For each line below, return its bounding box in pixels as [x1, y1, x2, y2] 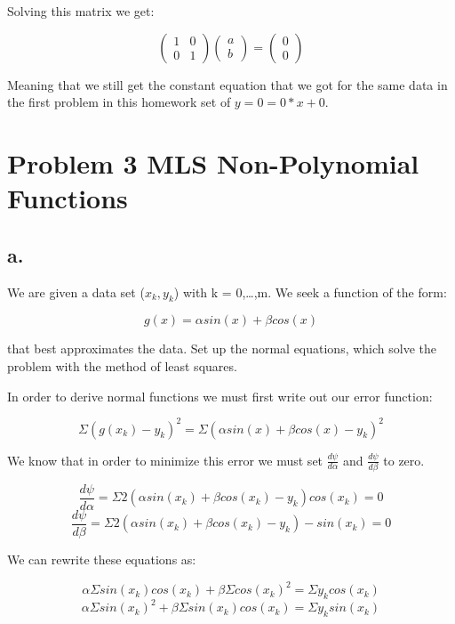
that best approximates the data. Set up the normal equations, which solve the [7, 339, 436, 358]
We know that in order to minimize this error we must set [7, 450, 323, 469]
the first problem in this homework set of [7, 93, 231, 111]
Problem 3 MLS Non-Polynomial [7, 144, 419, 181]
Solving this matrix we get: [7, 2, 155, 20]
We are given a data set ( [7, 282, 145, 301]
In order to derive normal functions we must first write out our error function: [7, 386, 433, 405]
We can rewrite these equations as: [7, 550, 196, 569]
